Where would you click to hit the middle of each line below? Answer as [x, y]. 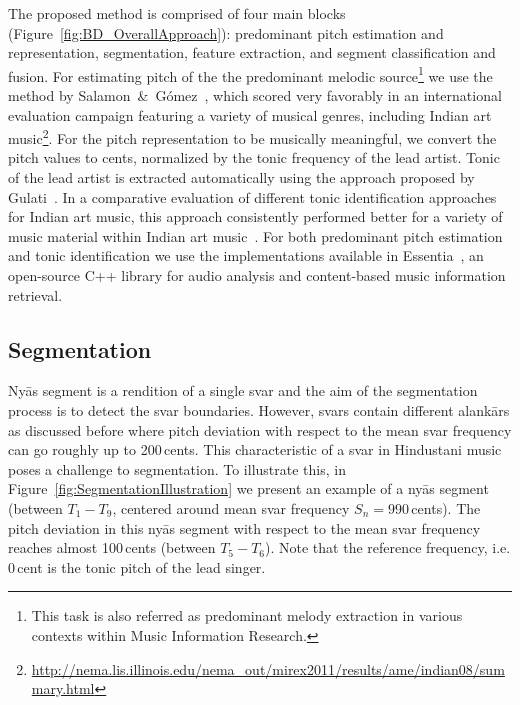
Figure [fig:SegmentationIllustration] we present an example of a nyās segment [248, 488]
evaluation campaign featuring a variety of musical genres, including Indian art [250, 114]
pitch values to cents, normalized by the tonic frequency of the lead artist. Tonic [254, 157]
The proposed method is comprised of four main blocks [177, 13]
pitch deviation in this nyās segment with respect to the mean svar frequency [244, 527]
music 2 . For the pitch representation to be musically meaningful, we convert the [252, 136]
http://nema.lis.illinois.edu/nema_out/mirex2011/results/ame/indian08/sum [268, 668]
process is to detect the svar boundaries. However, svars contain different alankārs [259, 410]
